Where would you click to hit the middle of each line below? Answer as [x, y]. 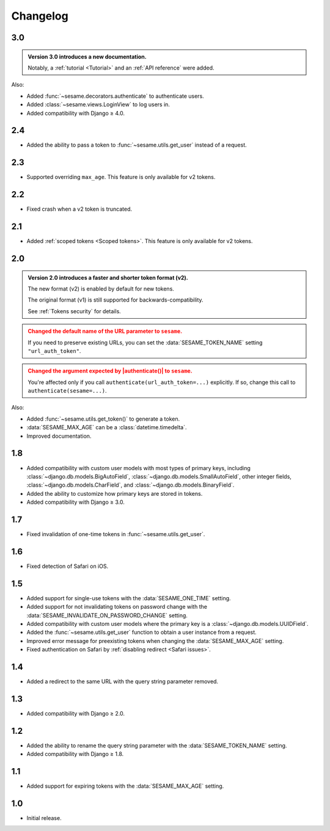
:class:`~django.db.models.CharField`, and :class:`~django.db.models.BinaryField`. [130, 485]
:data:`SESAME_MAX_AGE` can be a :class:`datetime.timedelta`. [107, 427]
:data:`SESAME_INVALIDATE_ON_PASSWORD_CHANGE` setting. [107, 615]
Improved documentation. [59, 436]
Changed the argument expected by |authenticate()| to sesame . [110, 371]
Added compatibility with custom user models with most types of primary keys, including [138, 468]
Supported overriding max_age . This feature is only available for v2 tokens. [121, 177]
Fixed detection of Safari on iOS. [68, 566]
